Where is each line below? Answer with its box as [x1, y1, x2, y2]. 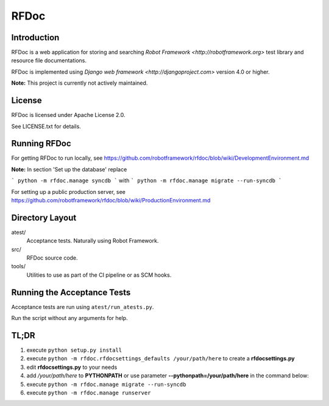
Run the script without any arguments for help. [11, 315, 128, 322]
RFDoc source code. [26, 254, 79, 262]
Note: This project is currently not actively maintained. [11, 79, 148, 87]
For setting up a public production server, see [11, 188, 126, 195]
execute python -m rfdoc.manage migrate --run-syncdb [26, 380, 186, 388]
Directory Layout [11, 212, 77, 223]
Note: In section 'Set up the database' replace [11, 165, 127, 173]
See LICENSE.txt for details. [11, 123, 82, 130]
